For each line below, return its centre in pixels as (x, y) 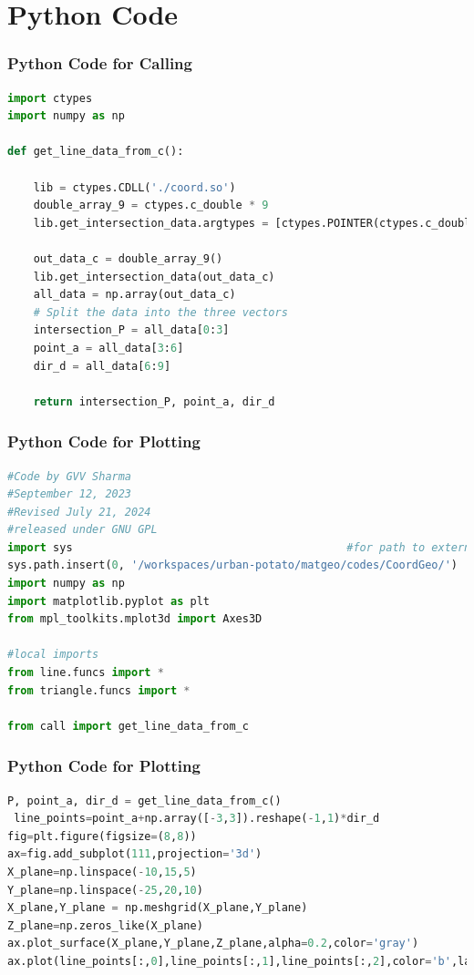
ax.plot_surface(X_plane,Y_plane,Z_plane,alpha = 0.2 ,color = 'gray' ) (213, 944)
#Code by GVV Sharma (70, 476)
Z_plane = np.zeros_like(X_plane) (105, 925)
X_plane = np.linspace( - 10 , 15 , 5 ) (102, 872)
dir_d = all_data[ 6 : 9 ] (102, 366)
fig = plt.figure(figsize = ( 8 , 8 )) (102, 836)
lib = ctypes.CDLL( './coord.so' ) (134, 187)
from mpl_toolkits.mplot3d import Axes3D (135, 619)
